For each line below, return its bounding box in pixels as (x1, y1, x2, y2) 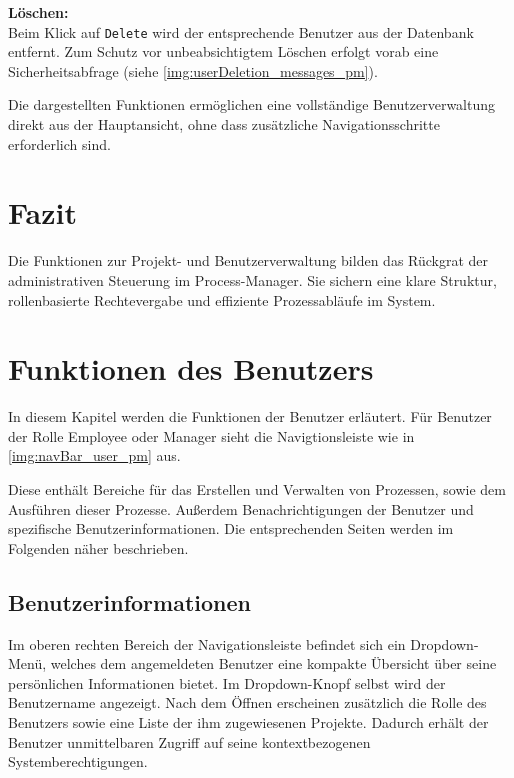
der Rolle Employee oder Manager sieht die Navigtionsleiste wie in (8, 425, 415, 446)
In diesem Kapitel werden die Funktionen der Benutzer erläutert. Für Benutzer (8, 406, 492, 427)
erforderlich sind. (8, 133, 111, 154)
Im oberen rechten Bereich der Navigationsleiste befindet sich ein (8, 633, 406, 654)
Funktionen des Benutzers (8, 348, 374, 389)
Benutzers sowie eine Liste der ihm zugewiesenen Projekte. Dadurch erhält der (8, 711, 489, 732)
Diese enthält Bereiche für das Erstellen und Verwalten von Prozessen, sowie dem (8, 479, 506, 500)
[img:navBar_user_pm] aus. (8, 445, 181, 466)
